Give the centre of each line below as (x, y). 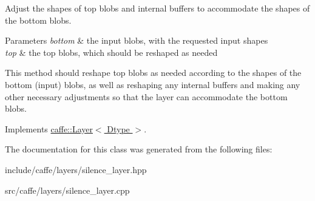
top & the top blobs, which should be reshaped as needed (111, 52)
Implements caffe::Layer (49, 128)
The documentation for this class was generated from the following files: (139, 149)
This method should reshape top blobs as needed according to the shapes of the (153, 73)
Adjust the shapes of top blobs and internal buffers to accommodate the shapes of (157, 8)
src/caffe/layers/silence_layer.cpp (67, 190)
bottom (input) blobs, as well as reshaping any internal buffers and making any (153, 84)
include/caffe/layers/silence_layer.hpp (76, 169)
